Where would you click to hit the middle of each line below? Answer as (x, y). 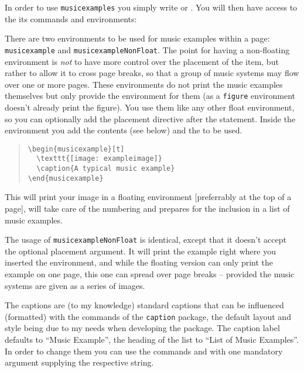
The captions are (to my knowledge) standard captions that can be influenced (144, 305)
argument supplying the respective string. (79, 362)
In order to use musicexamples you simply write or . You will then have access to (151, 7)
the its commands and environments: (71, 18)
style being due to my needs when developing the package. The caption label (142, 328)
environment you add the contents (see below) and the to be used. (124, 130)
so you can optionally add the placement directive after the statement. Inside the (150, 118)
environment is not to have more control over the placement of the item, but (142, 61)
